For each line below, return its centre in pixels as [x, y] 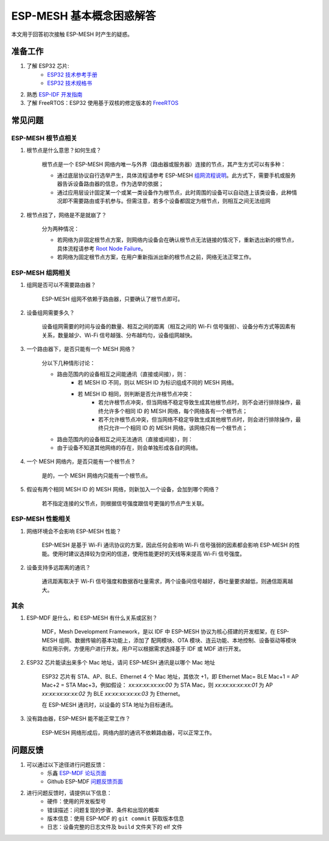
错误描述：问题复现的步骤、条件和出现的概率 [103, 810]
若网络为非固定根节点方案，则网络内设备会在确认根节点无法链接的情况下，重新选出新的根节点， [177, 240]
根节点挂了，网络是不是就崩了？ [66, 215]
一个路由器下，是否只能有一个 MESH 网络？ [81, 349]
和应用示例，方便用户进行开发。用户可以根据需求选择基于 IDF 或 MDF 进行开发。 [143, 649]
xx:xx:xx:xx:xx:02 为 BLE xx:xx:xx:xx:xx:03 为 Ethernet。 [113, 693]
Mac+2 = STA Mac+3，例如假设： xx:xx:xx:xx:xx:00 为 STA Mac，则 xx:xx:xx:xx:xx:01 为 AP [157, 685]
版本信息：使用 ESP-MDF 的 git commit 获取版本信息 [116, 818]
